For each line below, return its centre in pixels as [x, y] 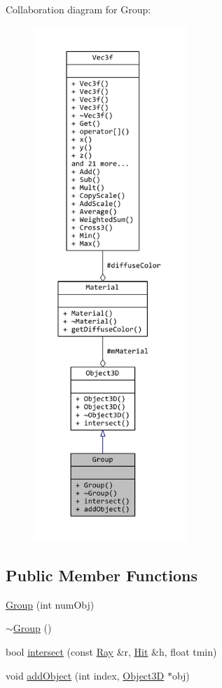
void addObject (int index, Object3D [85, 675]
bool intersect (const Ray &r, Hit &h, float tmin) [111, 651]
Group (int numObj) [50, 604]
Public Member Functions [102, 575]
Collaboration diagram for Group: [78, 9]
